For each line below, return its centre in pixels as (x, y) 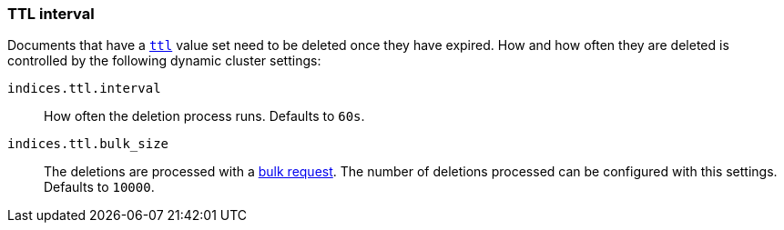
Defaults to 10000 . (99, 187)
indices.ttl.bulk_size (88, 144)
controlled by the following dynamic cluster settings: (164, 61)
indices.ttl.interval (84, 89)
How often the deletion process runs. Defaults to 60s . (204, 116)
